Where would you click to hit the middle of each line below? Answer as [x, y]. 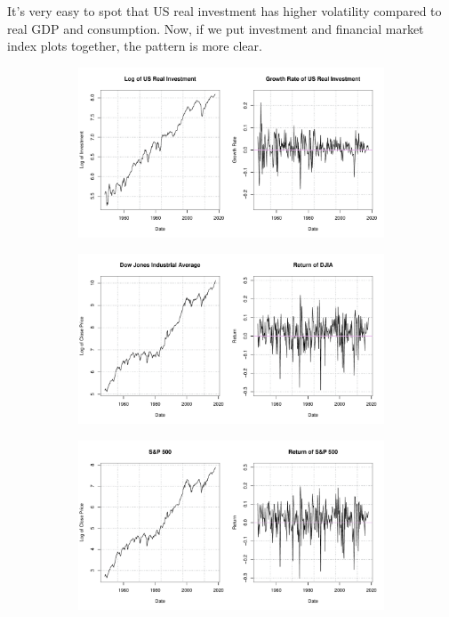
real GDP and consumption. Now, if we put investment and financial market [216, 28]
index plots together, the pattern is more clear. [135, 46]
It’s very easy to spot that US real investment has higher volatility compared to [224, 11]
